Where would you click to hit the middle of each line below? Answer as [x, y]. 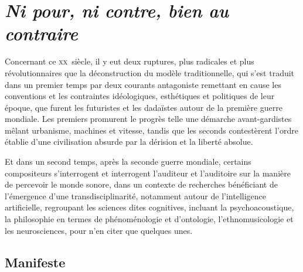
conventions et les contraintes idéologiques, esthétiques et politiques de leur [140, 96]
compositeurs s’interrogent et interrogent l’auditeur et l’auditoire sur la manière [148, 173]
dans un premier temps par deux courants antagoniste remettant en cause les [143, 84]
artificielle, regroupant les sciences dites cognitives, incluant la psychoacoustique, [149, 207]
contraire [41, 33]
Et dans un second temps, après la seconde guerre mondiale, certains [128, 161]
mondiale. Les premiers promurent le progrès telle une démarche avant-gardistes [148, 119]
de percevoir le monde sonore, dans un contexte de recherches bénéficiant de [141, 184]
